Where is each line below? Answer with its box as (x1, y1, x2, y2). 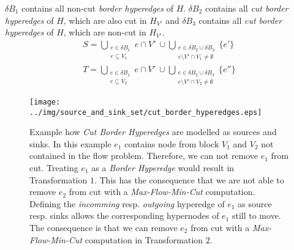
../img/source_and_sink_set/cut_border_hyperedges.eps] (29, 108, 262, 117)
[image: (29, 97, 61, 106)
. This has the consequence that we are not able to (94, 173, 284, 186)
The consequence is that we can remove (29, 221, 178, 233)
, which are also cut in (63, 13, 147, 26)
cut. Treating (29, 161, 78, 174)
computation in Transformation (85, 233, 203, 246)
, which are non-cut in (63, 26, 146, 39)
